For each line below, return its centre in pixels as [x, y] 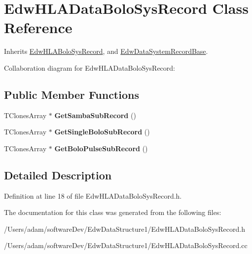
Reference [38, 27]
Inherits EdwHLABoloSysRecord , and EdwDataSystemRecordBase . [106, 51]
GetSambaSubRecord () [95, 115]
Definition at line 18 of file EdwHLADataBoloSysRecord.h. [93, 195]
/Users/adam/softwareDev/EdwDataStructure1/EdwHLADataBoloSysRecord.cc [126, 245]
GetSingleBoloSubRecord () [102, 132]
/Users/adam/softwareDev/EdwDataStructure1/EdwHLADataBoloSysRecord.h [125, 229]
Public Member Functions [72, 94]
